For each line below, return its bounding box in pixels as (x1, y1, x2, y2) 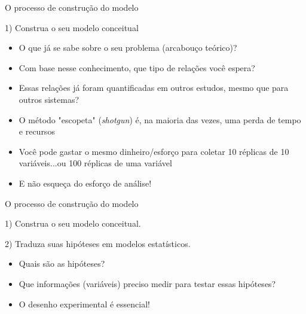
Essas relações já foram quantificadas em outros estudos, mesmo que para (19, 81, 289, 94)
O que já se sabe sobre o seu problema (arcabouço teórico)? (19, 41, 237, 54)
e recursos (19, 125, 55, 138)
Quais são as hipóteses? (19, 257, 105, 270)
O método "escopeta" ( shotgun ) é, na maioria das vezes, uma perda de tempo (19, 113, 301, 126)
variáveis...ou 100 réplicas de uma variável (19, 157, 172, 169)
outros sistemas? (19, 93, 79, 105)
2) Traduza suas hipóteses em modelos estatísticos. (5, 237, 191, 249)
